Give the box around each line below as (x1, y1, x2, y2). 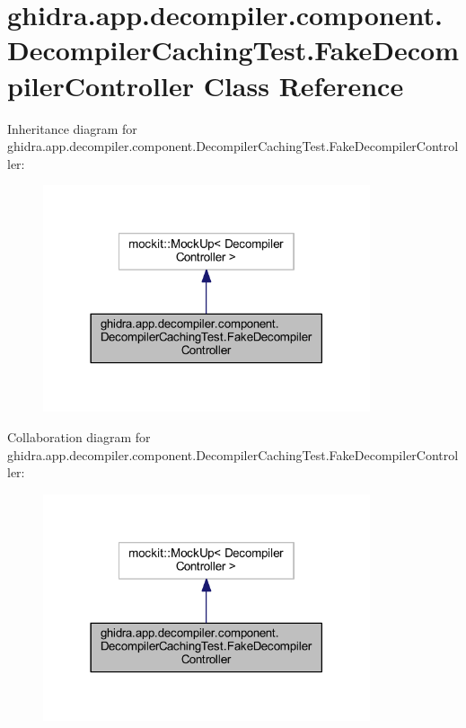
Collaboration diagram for (7, 427, 151, 446)
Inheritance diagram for (7, 119, 137, 138)
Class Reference (203, 67, 404, 103)
